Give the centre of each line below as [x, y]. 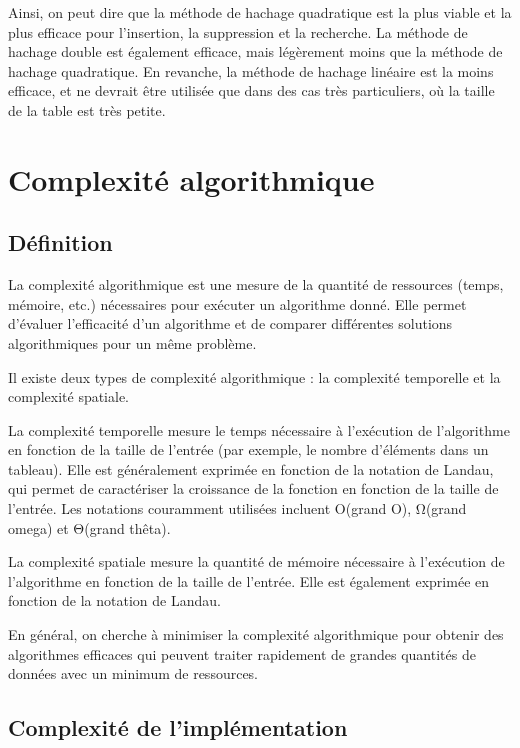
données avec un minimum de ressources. [133, 673]
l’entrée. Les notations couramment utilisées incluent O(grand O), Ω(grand [237, 508]
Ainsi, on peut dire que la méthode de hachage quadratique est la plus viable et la [260, 12]
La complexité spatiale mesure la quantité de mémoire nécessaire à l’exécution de [256, 561]
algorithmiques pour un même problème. [132, 342]
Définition [60, 242]
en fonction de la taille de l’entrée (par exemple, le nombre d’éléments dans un [248, 449]
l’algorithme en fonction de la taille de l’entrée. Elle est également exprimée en [249, 580]
